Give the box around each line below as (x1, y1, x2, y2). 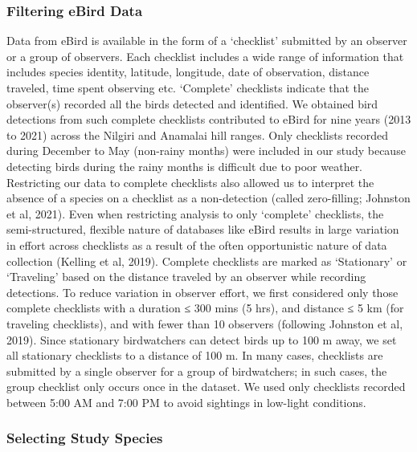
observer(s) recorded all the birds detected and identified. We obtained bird (6, 95, 378, 112)
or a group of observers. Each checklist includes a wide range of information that (6, 47, 404, 64)
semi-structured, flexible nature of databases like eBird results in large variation (6, 221, 399, 238)
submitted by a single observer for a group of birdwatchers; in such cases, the (6, 362, 387, 379)
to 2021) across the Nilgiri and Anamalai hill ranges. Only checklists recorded (6, 126, 389, 143)
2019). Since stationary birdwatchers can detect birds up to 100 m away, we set (6, 331, 397, 348)
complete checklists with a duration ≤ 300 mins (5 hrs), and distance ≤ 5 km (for (6, 299, 404, 316)
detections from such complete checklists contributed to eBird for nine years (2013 (6, 111, 411, 128)
